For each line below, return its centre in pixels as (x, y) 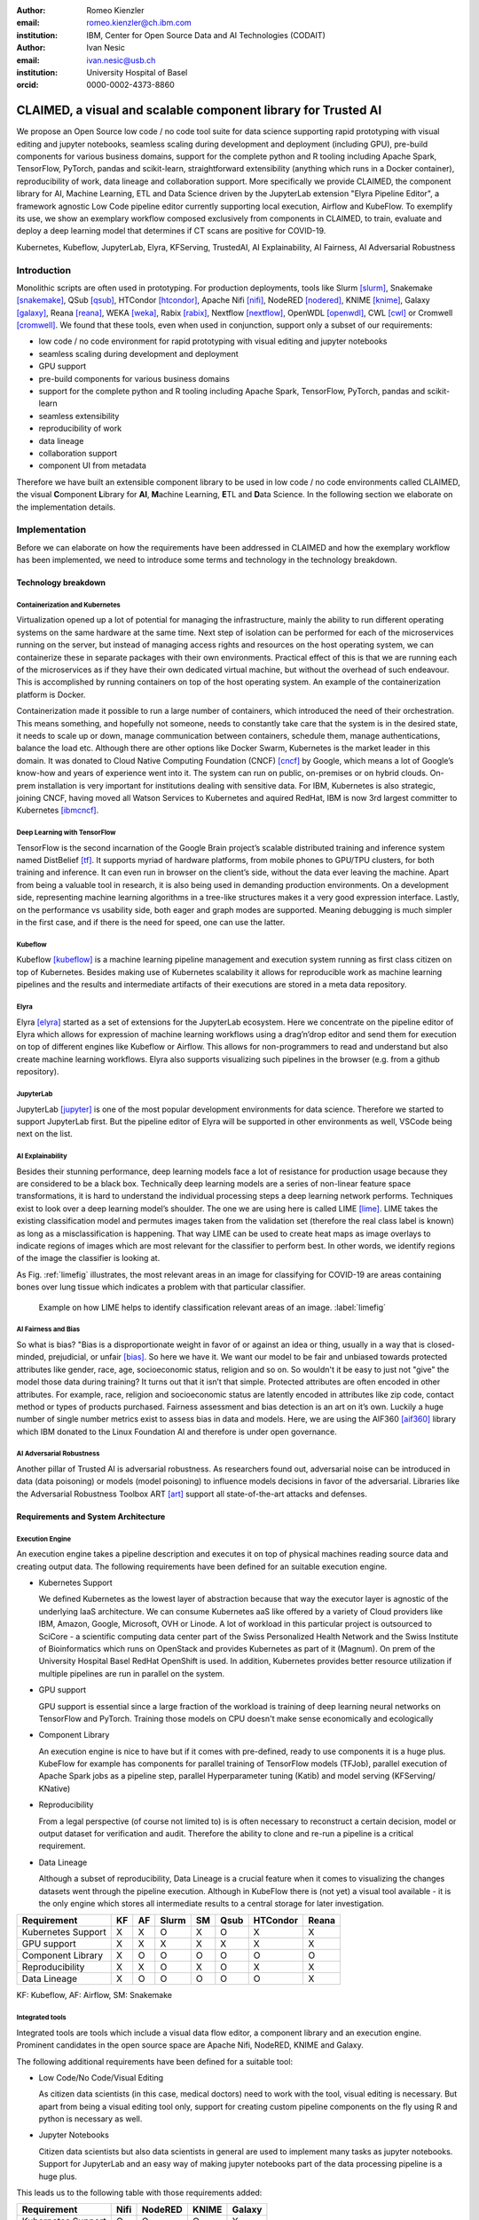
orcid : (27, 85)
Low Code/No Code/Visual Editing (101, 2077)
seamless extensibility (79, 416)
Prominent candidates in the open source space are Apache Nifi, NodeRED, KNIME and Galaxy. (190, 2045)
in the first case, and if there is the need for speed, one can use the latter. (151, 923)
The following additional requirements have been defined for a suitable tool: (154, 2061)
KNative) (55, 1788)
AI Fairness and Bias (48, 1329)
